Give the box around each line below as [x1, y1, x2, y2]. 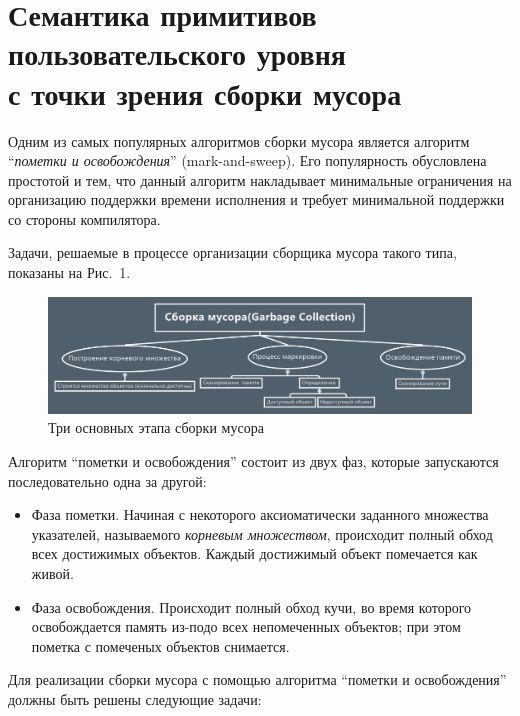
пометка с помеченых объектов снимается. [31, 635, 290, 656]
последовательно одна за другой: [8, 470, 207, 491]
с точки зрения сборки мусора [8, 72, 402, 113]
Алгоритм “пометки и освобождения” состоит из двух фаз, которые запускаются [8, 451, 499, 472]
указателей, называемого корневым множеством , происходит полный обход [31, 523, 493, 544]
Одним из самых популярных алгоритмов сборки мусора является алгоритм [8, 130, 470, 151]
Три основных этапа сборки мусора [48, 417, 264, 438]
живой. [31, 562, 74, 583]
